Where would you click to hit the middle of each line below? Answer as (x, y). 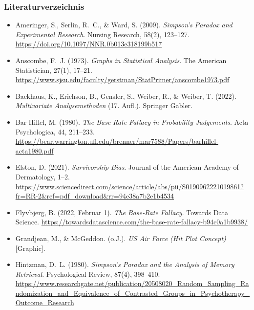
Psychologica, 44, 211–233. (55, 131)
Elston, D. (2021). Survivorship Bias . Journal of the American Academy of (127, 167)
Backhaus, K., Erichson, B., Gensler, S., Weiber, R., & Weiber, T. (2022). (126, 96)
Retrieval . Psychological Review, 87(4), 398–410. (88, 274)
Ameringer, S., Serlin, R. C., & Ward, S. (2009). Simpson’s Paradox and (124, 25)
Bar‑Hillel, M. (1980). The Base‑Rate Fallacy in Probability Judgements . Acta (132, 122)
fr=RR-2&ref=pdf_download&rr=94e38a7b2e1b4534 (95, 196)
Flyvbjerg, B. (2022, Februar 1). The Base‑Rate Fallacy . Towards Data (122, 212)
